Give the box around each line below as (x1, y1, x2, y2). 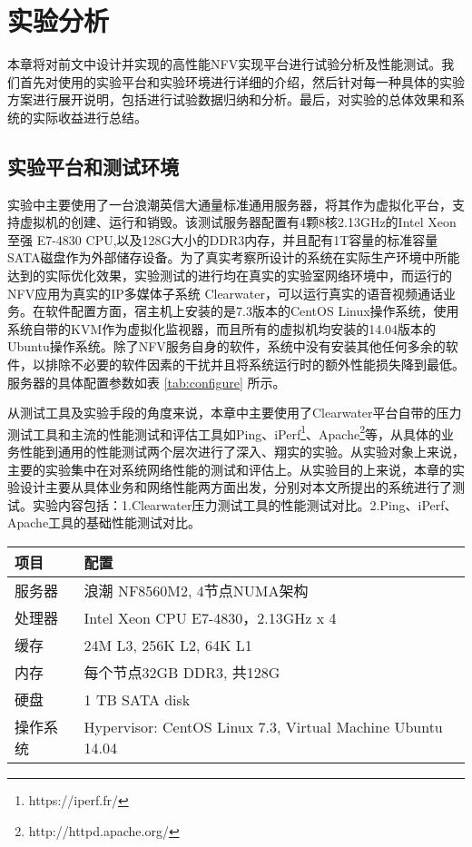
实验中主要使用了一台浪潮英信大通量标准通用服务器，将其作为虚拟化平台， (7, 194, 452, 213)
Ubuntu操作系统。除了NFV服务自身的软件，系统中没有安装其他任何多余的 (7, 337, 446, 356)
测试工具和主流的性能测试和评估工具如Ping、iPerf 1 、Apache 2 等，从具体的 (7, 421, 442, 443)
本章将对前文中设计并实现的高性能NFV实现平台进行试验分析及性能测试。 (7, 54, 442, 74)
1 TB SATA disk (84, 688, 191, 710)
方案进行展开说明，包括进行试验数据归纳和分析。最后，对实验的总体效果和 (7, 90, 452, 109)
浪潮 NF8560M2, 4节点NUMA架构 (84, 580, 309, 602)
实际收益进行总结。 (32, 107, 147, 126)
